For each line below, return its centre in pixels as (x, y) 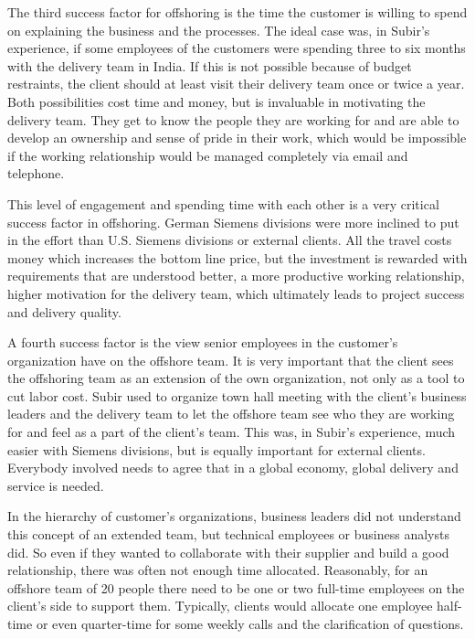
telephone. (36, 173)
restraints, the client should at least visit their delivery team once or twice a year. (236, 84)
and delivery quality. (64, 311)
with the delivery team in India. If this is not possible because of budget (210, 65)
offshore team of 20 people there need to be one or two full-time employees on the (236, 587)
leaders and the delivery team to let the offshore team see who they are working (231, 414)
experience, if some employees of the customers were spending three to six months (237, 48)
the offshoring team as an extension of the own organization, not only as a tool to (236, 378)
